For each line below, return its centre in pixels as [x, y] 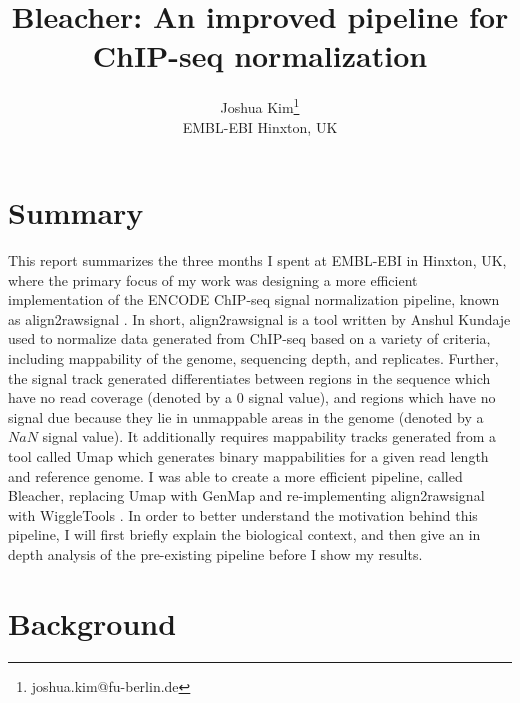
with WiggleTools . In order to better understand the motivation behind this [243, 514]
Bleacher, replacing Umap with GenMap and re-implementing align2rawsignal [246, 495]
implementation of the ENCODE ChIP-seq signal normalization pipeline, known [254, 299]
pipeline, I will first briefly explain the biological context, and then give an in [244, 534]
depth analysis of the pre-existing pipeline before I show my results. [215, 554]
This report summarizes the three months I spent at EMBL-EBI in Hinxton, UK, [257, 260]
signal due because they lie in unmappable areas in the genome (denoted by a [246, 416]
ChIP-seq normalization [260, 55]
